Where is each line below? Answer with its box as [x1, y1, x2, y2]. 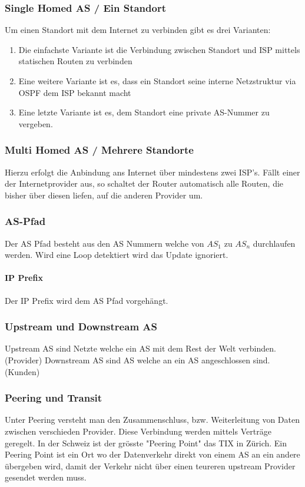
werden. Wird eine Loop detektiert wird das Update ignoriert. [5, 249, 228, 261]
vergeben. [18, 117, 53, 130]
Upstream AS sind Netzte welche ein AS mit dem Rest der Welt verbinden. [5, 342, 276, 355]
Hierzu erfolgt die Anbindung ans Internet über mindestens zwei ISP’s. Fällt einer [5, 165, 300, 178]
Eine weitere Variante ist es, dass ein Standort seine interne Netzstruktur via [18, 75, 296, 87]
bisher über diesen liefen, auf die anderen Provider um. [5, 188, 203, 201]
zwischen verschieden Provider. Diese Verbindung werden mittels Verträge [5, 425, 271, 437]
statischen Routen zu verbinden [18, 55, 132, 67]
